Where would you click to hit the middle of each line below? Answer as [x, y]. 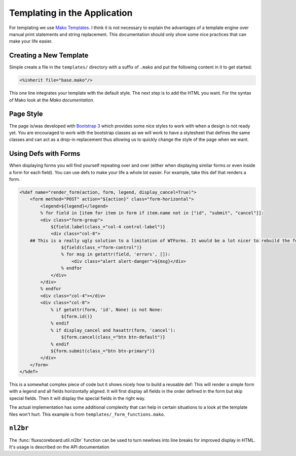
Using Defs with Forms [45, 154]
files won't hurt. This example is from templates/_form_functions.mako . [87, 414]
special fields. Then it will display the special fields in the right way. [77, 398]
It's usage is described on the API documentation [59, 447]
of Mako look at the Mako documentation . [52, 100]
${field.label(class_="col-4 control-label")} [108, 227]
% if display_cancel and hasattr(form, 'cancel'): [113, 330]
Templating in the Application [71, 13]
